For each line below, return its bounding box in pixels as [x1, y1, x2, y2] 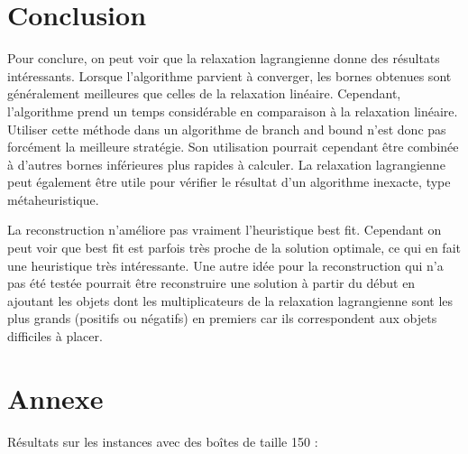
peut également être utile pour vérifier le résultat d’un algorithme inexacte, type [7, 172, 451, 191]
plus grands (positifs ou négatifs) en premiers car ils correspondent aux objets [7, 309, 437, 328]
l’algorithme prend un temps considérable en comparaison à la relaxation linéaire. [7, 101, 458, 120]
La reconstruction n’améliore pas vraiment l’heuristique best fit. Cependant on [7, 220, 442, 239]
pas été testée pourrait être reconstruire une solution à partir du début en [7, 273, 416, 292]
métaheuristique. [7, 190, 99, 208]
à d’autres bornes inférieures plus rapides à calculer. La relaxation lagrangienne [7, 154, 445, 173]
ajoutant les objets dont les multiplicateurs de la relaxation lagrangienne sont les [7, 291, 454, 310]
